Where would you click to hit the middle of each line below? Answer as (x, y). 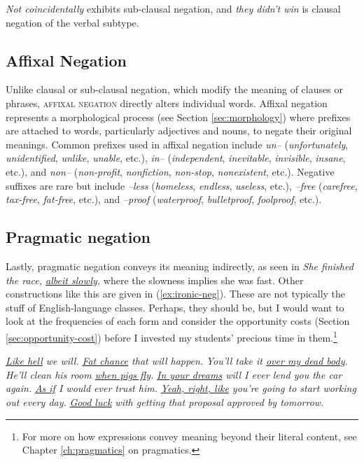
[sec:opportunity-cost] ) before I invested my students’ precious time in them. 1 (171, 336)
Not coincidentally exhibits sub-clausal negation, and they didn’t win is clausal (173, 8)
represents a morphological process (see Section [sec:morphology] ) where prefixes (178, 117)
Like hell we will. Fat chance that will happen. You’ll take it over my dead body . (177, 361)
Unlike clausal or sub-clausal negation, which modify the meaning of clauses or (174, 89)
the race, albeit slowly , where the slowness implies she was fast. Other (155, 280)
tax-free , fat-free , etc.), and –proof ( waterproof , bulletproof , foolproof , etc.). (164, 199)
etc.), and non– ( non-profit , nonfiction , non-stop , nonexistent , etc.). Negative (170, 171)
